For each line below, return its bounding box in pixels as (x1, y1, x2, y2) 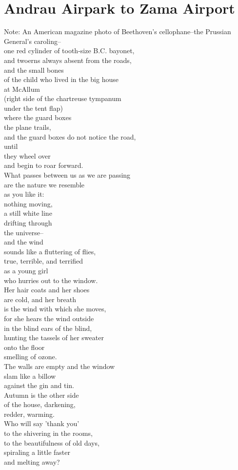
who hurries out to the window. (4, 275, 98, 285)
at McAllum (4, 83, 40, 94)
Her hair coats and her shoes (4, 285, 90, 295)
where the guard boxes (4, 112, 72, 123)
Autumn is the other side (4, 389, 79, 400)
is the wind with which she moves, (4, 304, 106, 314)
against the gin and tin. (4, 380, 74, 390)
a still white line (4, 208, 52, 218)
